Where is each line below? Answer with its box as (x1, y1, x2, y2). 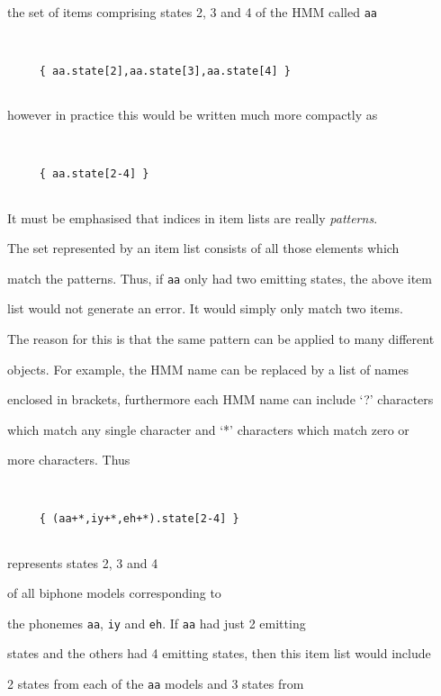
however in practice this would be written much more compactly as (7, 105, 378, 124)
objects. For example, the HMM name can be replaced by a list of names (7, 359, 409, 378)
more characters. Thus (7, 450, 130, 469)
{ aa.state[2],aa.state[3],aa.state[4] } (39, 64, 291, 77)
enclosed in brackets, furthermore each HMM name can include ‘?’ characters (7, 390, 434, 409)
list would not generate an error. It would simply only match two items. (7, 299, 403, 318)
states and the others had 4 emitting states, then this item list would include (7, 644, 431, 663)
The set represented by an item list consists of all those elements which (7, 239, 400, 258)
